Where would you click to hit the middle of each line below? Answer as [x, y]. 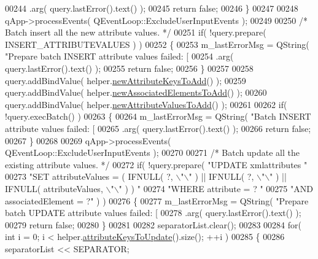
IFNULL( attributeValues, [54, 188]
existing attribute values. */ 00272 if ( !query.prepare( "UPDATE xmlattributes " [156, 164]
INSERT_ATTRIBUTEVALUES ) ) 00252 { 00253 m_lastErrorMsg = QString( [157, 44]
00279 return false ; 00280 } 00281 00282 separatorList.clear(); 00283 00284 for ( [153, 224]
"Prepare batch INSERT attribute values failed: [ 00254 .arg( [119, 56]
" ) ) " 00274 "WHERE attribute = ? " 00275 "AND [216, 188]
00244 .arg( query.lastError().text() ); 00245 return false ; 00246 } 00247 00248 [152, 8]
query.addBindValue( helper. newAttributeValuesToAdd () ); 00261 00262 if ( [146, 104]
